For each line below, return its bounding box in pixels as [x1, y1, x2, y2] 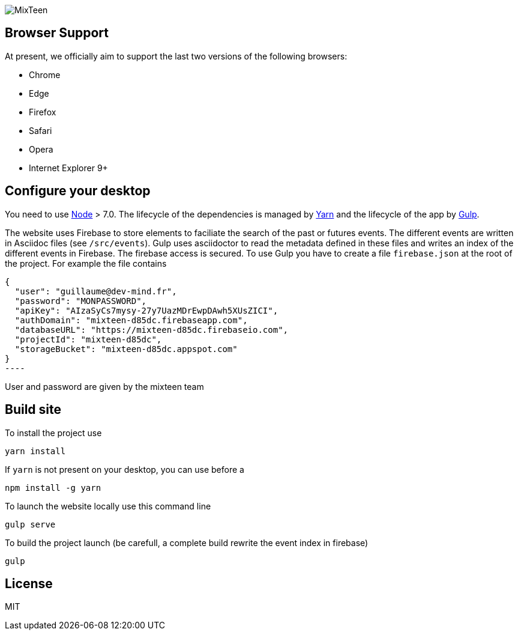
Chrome [29, 69, 61, 80]
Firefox [29, 106, 56, 117]
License [5, 576, 53, 591]
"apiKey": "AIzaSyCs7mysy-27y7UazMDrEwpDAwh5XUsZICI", [14, 305, 279, 315]
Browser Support [5, 25, 109, 41]
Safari [29, 125, 52, 136]
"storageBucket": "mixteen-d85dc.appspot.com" [14, 344, 238, 354]
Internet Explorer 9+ [29, 162, 108, 173]
